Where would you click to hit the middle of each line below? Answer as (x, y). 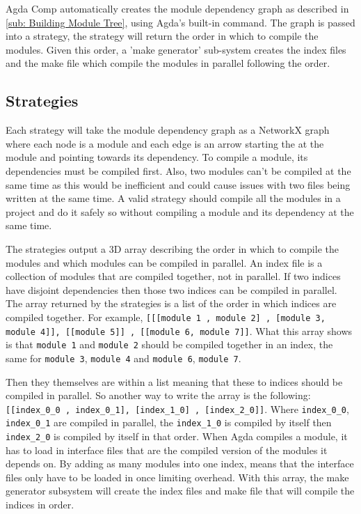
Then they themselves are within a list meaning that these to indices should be (174, 381)
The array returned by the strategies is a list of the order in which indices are (171, 303)
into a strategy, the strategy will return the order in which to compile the (162, 36)
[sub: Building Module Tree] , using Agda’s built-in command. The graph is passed (180, 22)
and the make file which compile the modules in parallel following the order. (168, 63)
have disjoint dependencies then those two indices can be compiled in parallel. (171, 289)
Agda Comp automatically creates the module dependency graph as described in (177, 8)
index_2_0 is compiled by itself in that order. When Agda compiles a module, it (177, 436)
